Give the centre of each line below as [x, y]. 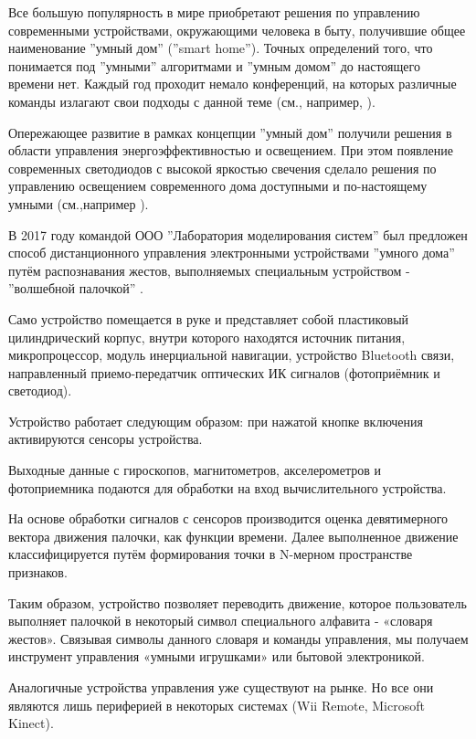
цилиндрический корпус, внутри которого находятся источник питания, [207, 337]
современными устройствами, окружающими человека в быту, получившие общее [237, 30]
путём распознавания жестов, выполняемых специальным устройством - [209, 270]
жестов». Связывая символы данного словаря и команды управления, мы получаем [238, 638]
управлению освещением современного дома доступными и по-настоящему [218, 186]
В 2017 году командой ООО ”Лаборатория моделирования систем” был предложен [238, 234]
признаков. [38, 572]
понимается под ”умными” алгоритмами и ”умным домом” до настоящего [214, 65]
